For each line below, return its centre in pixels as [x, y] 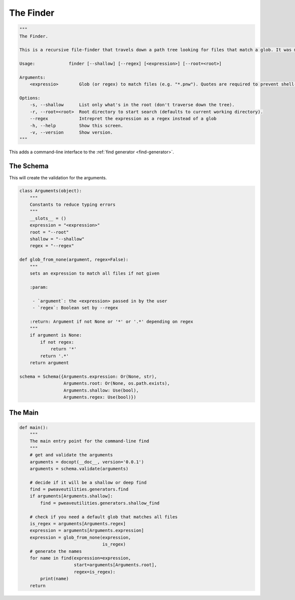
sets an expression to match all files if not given [95, 273]
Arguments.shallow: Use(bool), [101, 390]
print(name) [54, 579]
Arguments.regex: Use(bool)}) [100, 397]
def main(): [34, 427]
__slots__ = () [48, 218]
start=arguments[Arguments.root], [116, 565]
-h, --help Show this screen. [76, 126]
